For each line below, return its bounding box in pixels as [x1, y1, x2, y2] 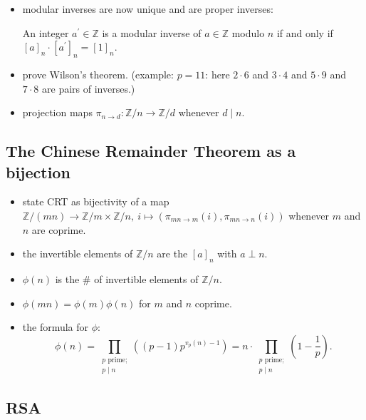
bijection [6, 160, 70, 183]
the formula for [22, 319, 89, 334]
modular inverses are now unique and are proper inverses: [22, 1, 273, 16]
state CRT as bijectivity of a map [22, 194, 169, 209]
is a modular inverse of [102, 25, 202, 40]
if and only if [276, 25, 333, 40]
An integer [22, 25, 69, 40]
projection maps [22, 105, 93, 120]
